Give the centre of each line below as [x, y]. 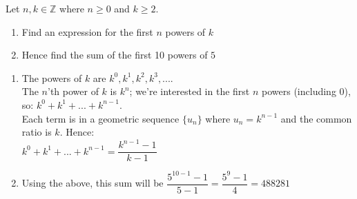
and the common [316, 118]
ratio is [37, 132]
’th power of [73, 91]
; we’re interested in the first [190, 91]
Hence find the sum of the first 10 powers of [115, 55]
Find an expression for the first [87, 31]
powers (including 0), [306, 91]
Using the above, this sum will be [93, 183]
